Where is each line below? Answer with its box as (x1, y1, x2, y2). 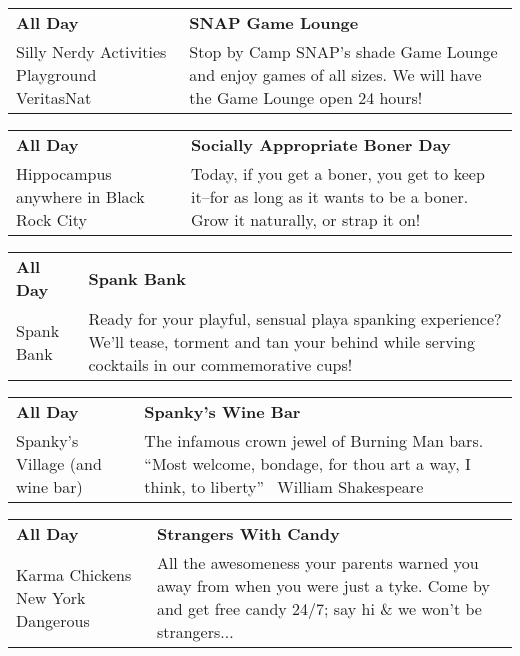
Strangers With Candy (156, 522, 340, 545)
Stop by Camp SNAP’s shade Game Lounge (189, 40, 498, 63)
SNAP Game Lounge (189, 11, 359, 34)
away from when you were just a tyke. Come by (156, 574, 490, 597)
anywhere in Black (16, 185, 145, 208)
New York (16, 585, 86, 609)
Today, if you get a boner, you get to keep (190, 162, 485, 185)
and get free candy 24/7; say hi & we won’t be (156, 597, 482, 620)
